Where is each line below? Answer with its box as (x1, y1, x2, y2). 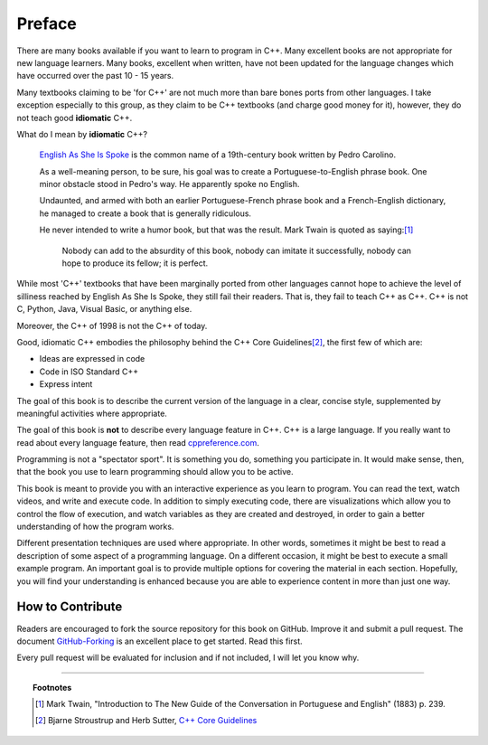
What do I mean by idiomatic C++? (16, 128, 148, 139)
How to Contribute (16, 599, 123, 615)
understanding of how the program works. (16, 521, 174, 533)
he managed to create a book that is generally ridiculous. (39, 208, 252, 219)
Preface (16, 14, 77, 33)
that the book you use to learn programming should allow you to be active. (16, 467, 294, 477)
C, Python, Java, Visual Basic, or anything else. (16, 304, 192, 315)
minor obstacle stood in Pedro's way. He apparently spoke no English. (39, 179, 300, 190)
